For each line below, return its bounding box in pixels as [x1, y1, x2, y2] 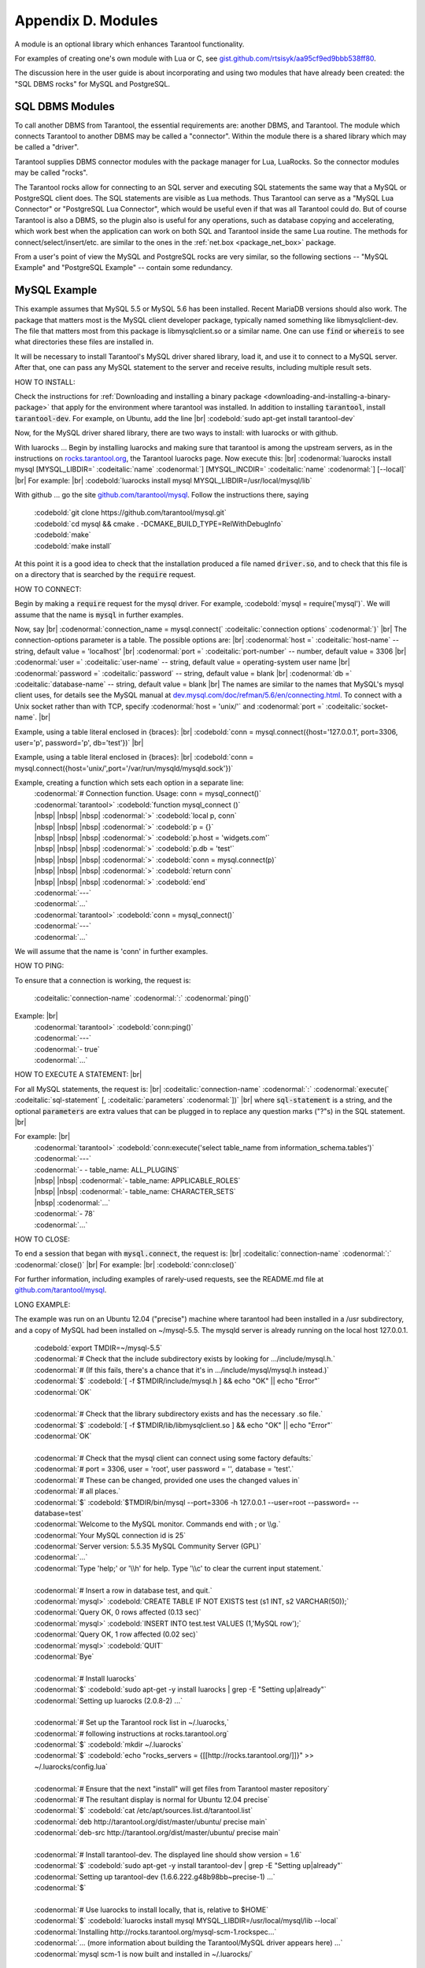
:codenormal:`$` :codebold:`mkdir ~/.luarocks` [34, 1740, 184, 1749]
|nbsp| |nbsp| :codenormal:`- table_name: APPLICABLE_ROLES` [34, 1175, 241, 1185]
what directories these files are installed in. [14, 337, 154, 346]
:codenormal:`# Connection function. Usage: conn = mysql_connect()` [34, 789, 261, 798]
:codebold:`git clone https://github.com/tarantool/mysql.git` [34, 508, 227, 517]
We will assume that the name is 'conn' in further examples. [14, 946, 209, 956]
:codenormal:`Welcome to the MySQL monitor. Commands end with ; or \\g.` [34, 1519, 281, 1529]
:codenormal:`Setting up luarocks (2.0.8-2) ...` [34, 1696, 183, 1705]
